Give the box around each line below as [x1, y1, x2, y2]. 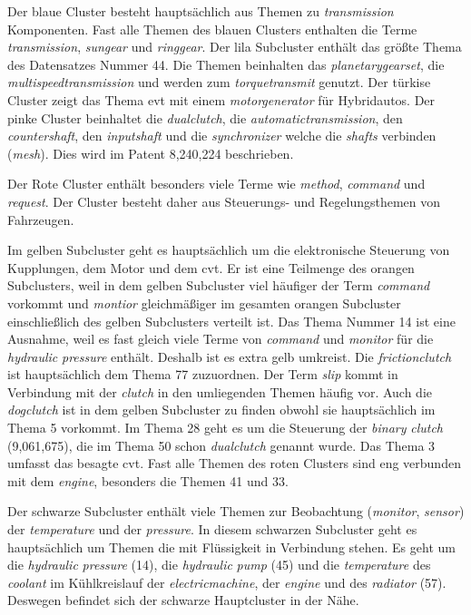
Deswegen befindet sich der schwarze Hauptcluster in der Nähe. [7, 591, 359, 610]
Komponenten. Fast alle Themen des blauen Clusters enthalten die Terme [7, 19, 417, 38]
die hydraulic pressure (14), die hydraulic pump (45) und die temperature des [7, 555, 431, 574]
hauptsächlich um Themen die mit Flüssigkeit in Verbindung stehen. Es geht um [7, 537, 456, 556]
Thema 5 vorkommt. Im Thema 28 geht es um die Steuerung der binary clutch [7, 418, 444, 437]
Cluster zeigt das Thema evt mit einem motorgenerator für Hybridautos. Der [7, 90, 436, 109]
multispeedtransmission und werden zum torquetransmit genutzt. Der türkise [7, 73, 431, 92]
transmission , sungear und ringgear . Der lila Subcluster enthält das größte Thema [7, 37, 462, 56]
